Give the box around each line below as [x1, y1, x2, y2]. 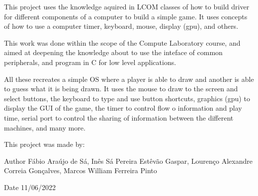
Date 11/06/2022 [4, 182, 56, 192]
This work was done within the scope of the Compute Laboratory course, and [4, 37, 241, 48]
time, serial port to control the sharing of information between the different [4, 112, 234, 123]
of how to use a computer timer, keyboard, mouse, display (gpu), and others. [4, 21, 239, 31]
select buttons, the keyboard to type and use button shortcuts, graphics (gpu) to [4, 93, 250, 103]
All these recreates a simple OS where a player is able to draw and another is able [4, 73, 254, 84]
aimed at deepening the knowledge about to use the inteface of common [4, 47, 223, 58]
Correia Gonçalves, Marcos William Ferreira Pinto [4, 165, 157, 176]
